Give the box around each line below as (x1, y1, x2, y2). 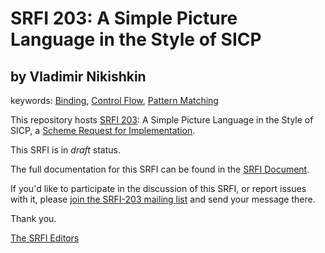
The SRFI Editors (10, 232, 80, 244)
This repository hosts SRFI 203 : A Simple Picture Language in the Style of (10, 114, 314, 126)
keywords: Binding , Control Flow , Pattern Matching (10, 95, 219, 106)
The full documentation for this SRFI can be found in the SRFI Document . (10, 163, 310, 175)
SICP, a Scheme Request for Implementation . (10, 125, 196, 136)
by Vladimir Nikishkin (10, 68, 147, 85)
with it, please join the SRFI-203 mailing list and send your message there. (10, 193, 316, 205)
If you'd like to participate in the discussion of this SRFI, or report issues (10, 183, 307, 194)
